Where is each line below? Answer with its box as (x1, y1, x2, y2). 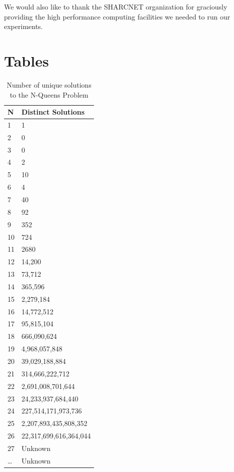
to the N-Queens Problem (9, 89, 88, 100)
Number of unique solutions (6, 79, 91, 90)
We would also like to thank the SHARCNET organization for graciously (4, 2, 227, 12)
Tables (4, 50, 49, 71)
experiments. (4, 21, 43, 32)
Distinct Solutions (21, 107, 85, 117)
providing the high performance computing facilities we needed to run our (4, 11, 230, 22)
